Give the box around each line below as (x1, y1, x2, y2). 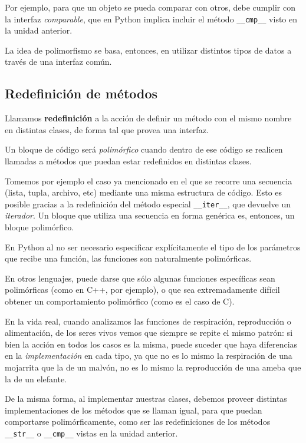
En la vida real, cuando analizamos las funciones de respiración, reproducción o (5, 315, 291, 327)
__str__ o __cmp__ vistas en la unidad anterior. (5, 427, 178, 439)
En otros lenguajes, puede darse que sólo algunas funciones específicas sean (5, 272, 275, 284)
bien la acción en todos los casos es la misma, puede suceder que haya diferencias (5, 338, 298, 350)
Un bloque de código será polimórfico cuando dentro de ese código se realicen (5, 143, 283, 156)
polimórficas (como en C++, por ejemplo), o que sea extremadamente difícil (5, 283, 280, 296)
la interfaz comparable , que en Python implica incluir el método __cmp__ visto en (5, 12, 298, 25)
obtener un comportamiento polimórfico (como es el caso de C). (5, 295, 235, 308)
